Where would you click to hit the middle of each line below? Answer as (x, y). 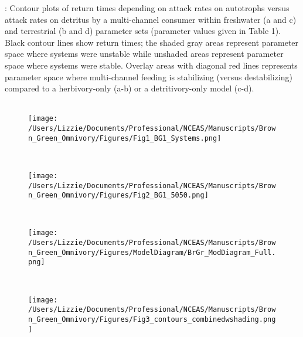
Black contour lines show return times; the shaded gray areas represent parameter (152, 42)
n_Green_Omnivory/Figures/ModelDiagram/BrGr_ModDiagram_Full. (152, 252)
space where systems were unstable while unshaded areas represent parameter (144, 54)
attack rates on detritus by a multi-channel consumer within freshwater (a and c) (151, 19)
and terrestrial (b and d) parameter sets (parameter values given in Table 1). (143, 31)
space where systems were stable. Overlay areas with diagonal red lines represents (151, 65)
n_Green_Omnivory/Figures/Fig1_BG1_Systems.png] (125, 138)
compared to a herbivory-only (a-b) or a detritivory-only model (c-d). (130, 88)
